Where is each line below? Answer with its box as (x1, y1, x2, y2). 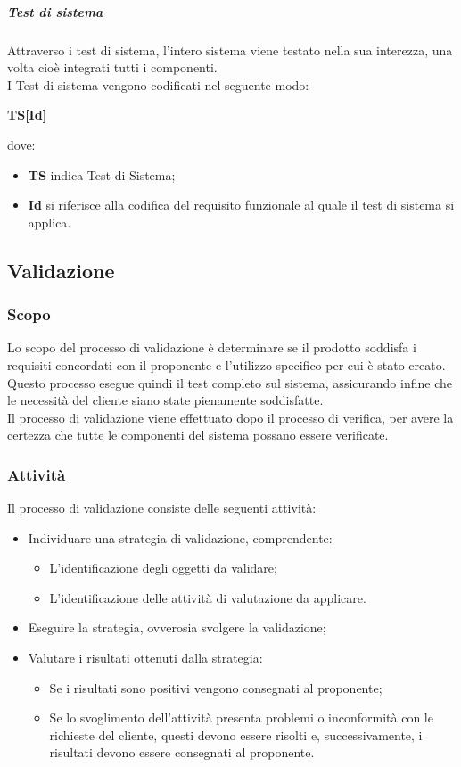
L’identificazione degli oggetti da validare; (49, 558, 277, 577)
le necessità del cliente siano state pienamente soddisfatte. (7, 391, 324, 409)
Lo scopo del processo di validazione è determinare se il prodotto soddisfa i (7, 338, 416, 357)
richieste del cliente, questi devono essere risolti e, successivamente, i (49, 725, 423, 744)
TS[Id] (7, 105, 47, 124)
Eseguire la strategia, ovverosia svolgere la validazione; (28, 618, 326, 637)
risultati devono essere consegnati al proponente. (49, 743, 315, 762)
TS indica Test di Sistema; (28, 165, 176, 184)
